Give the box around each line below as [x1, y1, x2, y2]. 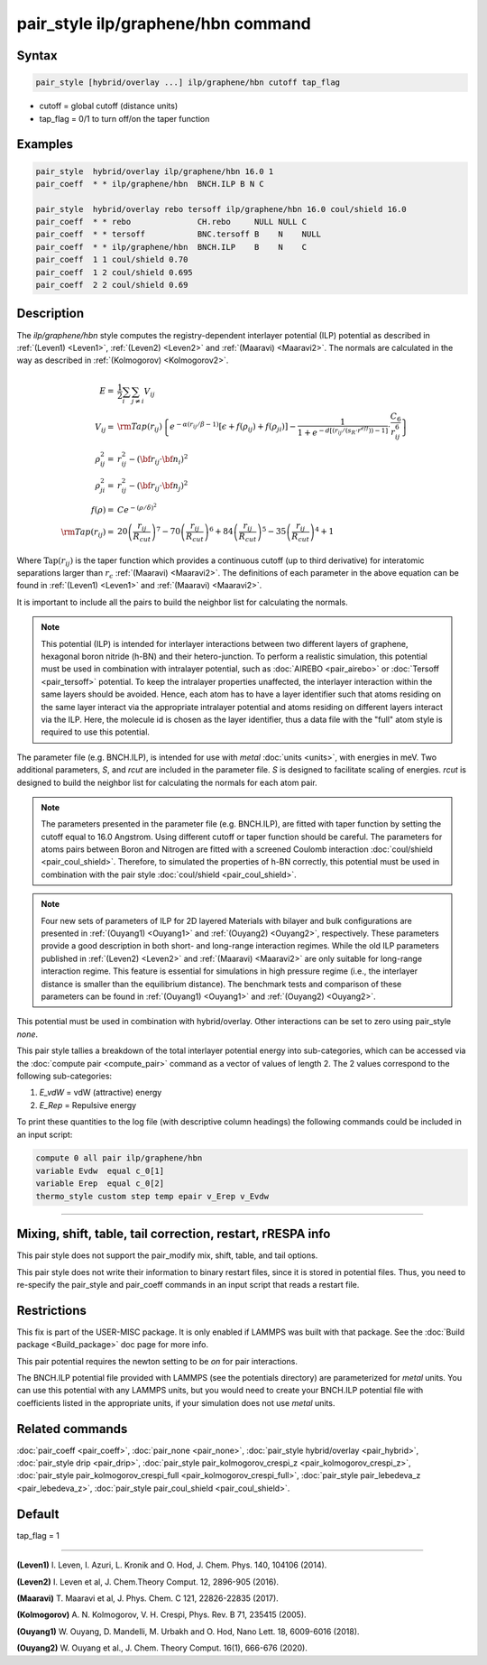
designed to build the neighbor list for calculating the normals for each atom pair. [16, 777, 317, 788]
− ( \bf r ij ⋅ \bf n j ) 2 [128, 479, 188, 493]
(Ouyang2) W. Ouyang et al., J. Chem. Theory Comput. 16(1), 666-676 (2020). [16, 1642, 308, 1653]
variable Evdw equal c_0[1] [35, 1165, 165, 1176]
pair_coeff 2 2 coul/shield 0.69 [35, 280, 188, 291]
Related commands [16, 1421, 128, 1437]
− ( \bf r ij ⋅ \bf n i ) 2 [128, 452, 188, 467]
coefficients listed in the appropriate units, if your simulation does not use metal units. [16, 1397, 335, 1408]
